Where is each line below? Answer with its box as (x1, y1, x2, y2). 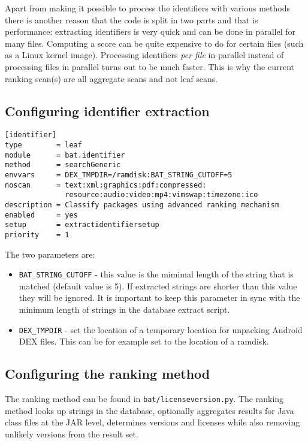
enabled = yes (5, 210, 78, 219)
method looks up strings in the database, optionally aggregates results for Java (5, 404, 294, 416)
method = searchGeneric (5, 161, 121, 170)
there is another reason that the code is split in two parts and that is (5, 13, 258, 26)
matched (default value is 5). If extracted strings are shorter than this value (19, 279, 297, 292)
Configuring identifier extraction (5, 101, 210, 120)
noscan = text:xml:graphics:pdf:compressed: (5, 180, 207, 189)
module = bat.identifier (5, 150, 125, 159)
